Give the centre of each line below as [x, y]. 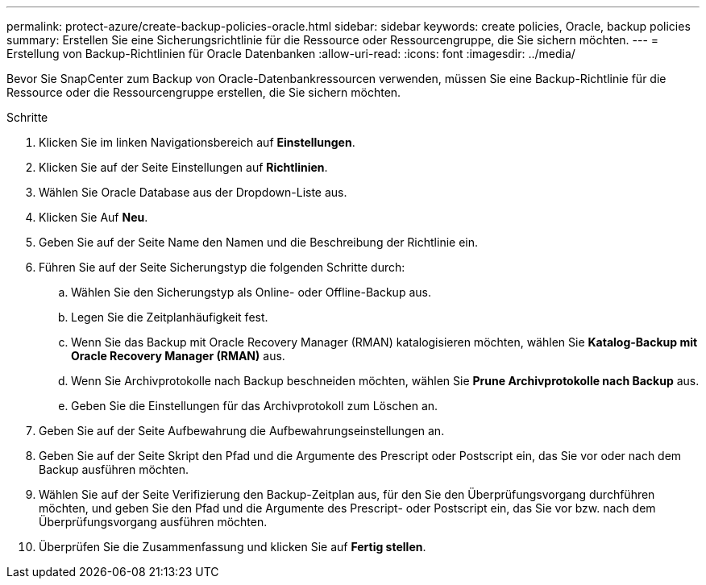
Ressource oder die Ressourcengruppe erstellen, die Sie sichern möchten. [204, 92]
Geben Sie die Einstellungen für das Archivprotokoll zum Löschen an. [255, 406]
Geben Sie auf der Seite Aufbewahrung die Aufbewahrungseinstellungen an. [242, 431]
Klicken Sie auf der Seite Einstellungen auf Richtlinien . [183, 167]
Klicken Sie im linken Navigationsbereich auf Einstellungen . [197, 142]
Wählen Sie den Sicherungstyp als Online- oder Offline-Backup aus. [251, 292]
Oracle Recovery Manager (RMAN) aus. [178, 356]
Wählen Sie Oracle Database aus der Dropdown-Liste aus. [193, 192]
